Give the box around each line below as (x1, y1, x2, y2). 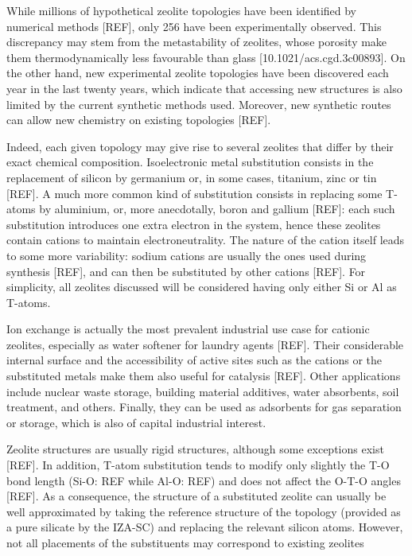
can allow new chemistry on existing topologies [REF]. (6, 111, 271, 128)
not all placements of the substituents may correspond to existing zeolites (6, 535, 364, 550)
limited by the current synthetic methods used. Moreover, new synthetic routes (6, 95, 391, 112)
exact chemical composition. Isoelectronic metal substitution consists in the (6, 154, 374, 170)
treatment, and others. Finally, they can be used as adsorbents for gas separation (6, 399, 402, 415)
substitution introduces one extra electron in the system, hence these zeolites (6, 216, 381, 232)
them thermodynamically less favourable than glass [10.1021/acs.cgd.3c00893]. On (6, 49, 406, 65)
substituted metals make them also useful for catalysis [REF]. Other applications (6, 367, 401, 384)
